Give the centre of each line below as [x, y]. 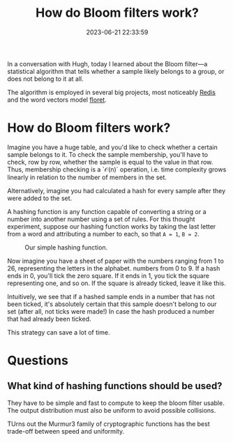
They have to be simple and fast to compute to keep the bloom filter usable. [116, 403]
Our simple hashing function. [66, 247]
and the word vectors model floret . [57, 100]
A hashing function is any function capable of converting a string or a [107, 211]
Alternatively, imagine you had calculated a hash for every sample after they [116, 190]
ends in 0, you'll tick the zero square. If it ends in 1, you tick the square [108, 275]
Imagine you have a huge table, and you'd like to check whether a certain [112, 147]
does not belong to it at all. [45, 79]
